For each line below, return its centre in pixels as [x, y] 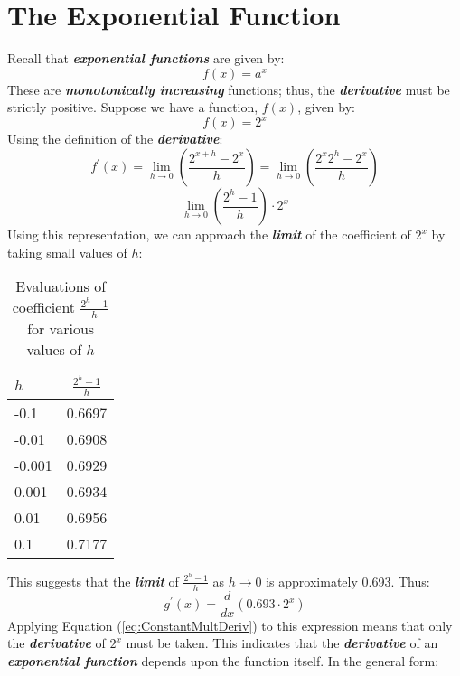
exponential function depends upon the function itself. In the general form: [223, 660]
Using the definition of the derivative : [115, 139]
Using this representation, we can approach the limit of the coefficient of [209, 234]
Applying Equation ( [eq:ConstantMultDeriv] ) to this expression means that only [230, 625]
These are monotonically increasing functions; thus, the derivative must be [229, 89]
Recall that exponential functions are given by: [146, 58]
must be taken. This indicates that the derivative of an [282, 643]
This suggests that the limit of [93, 581]
